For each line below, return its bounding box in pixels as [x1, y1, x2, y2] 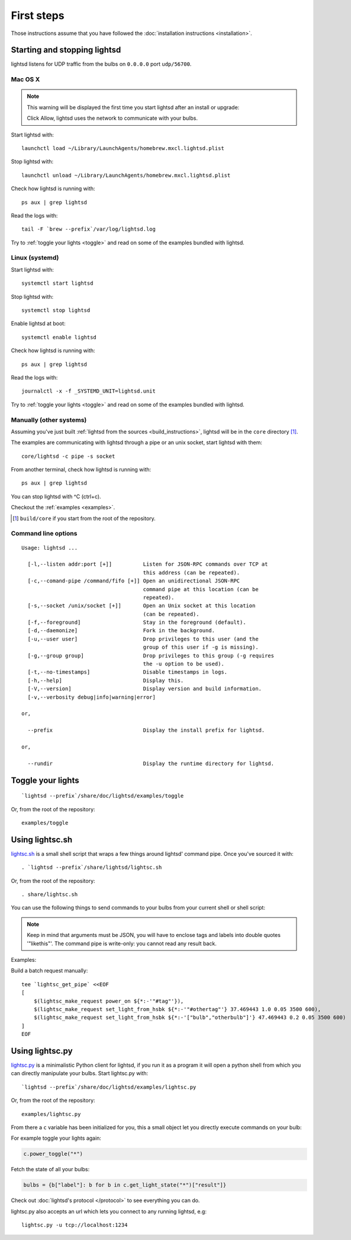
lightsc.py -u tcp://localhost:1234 [21, 1222, 128, 1229]
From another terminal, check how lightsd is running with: [11, 466, 152, 473]
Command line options [11, 530, 78, 538]
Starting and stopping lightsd [11, 45, 121, 55]
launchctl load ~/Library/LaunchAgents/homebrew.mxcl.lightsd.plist [21, 145, 224, 151]
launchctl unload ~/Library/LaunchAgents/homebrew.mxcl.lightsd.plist [21, 172, 231, 178]
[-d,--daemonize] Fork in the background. [27, 627, 215, 634]
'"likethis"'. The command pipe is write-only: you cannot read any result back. [27, 940, 217, 947]
